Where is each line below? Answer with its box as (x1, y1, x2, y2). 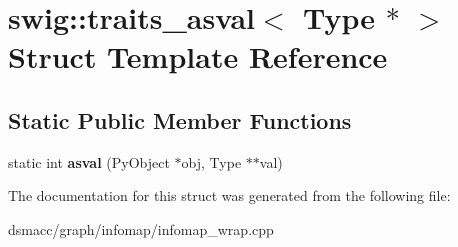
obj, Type (181, 151, 242, 172)
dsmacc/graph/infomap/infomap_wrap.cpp (8, 218, 274, 239)
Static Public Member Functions (8, 104, 352, 135)
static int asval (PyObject (8, 151, 170, 172)
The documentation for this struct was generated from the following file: (8, 185, 451, 206)
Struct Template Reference (8, 36, 388, 77)
